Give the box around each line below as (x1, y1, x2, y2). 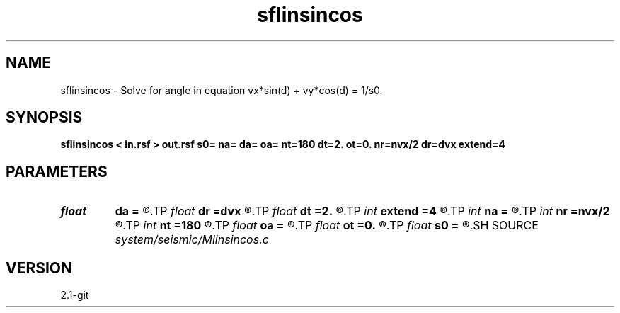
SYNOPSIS (6, 108, 83, 127)
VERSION (6, 258, 73, 277)
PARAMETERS (6, 162, 108, 181)
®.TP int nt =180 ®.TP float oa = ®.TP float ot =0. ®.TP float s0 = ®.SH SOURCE (115, 218, 539, 233)
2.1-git (60, 289, 89, 302)
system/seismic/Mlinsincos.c (115, 232, 269, 247)
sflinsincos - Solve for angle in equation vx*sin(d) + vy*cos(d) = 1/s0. (60, 84, 383, 96)
